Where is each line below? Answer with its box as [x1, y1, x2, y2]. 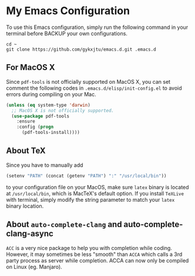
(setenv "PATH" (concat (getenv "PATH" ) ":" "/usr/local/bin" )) [6, 173, 167, 179]
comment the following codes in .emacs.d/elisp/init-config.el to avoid [6, 84, 182, 91]
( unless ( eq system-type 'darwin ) [6, 102, 91, 108]
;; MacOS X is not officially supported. [11, 107, 115, 113]
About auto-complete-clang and [6, 219, 122, 229]
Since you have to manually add [6, 161, 83, 169]
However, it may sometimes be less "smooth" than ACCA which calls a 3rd [6, 251, 183, 258]
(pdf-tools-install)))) [21, 130, 80, 136]
